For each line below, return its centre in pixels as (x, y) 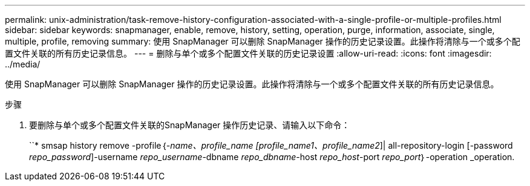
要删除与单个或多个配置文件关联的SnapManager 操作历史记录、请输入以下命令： (190, 125)
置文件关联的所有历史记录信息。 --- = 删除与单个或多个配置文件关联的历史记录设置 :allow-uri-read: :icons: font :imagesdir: (248, 53)
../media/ (23, 64)
